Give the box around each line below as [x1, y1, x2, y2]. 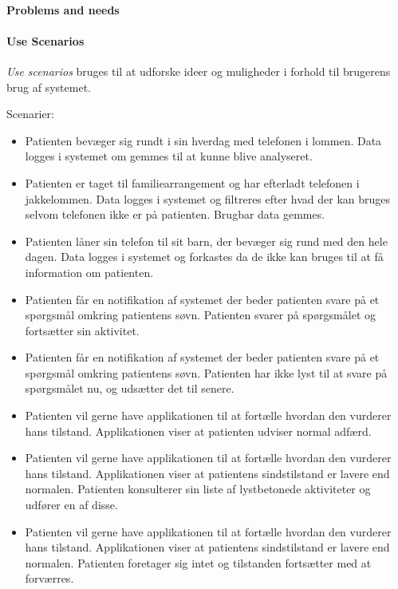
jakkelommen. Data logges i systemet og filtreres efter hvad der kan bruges [25, 190, 391, 207]
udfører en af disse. [25, 496, 118, 513]
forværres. [25, 570, 74, 587]
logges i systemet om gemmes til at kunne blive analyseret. [25, 148, 313, 164]
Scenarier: [6, 105, 54, 122]
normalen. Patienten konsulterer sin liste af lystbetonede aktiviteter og [25, 480, 371, 497]
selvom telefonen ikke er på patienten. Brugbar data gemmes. [25, 206, 325, 223]
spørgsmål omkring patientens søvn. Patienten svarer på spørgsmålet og [25, 306, 376, 323]
